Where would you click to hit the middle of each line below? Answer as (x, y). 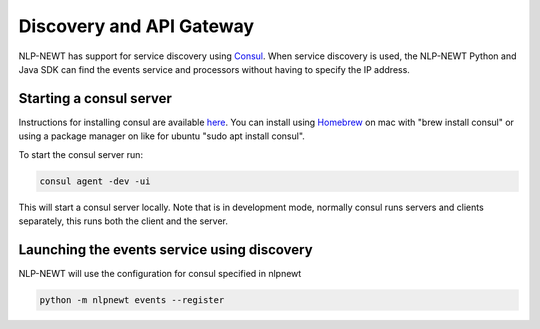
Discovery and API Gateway (136, 26)
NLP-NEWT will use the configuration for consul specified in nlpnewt (160, 273)
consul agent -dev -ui (95, 181)
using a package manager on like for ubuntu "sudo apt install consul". (161, 136)
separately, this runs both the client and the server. (123, 221)
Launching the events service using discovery (166, 249)
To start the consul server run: (81, 154)
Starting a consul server (95, 98)
